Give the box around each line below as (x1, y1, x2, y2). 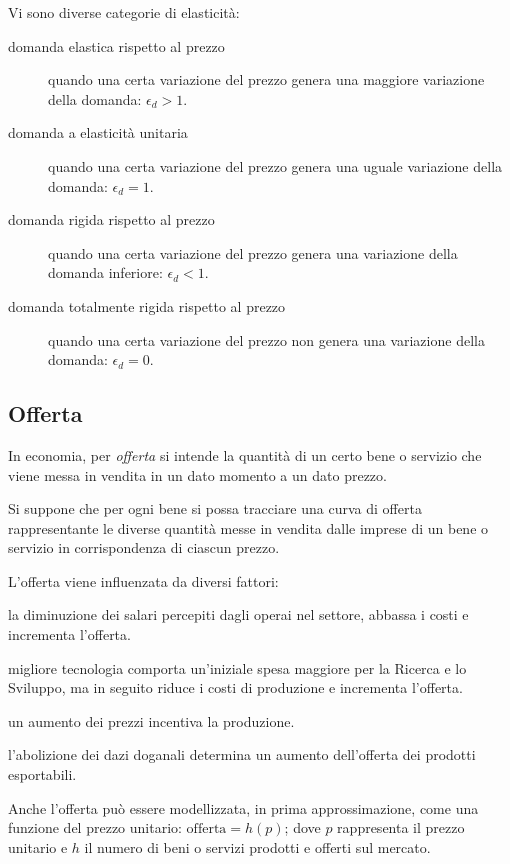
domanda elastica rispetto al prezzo (8, 35, 225, 56)
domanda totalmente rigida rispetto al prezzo (8, 295, 286, 316)
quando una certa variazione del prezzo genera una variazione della (48, 242, 458, 263)
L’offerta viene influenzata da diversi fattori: (8, 570, 279, 591)
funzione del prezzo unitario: (8, 817, 182, 838)
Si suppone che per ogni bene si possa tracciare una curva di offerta (8, 498, 422, 519)
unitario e (8, 836, 68, 857)
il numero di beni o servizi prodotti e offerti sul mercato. (84, 836, 431, 857)
